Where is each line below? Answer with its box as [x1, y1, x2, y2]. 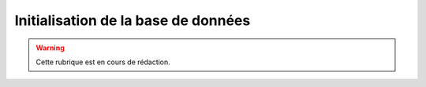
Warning [35, 43, 65, 53]
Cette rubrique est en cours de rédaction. [35, 57, 171, 67]
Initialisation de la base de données [14, 12, 251, 29]
